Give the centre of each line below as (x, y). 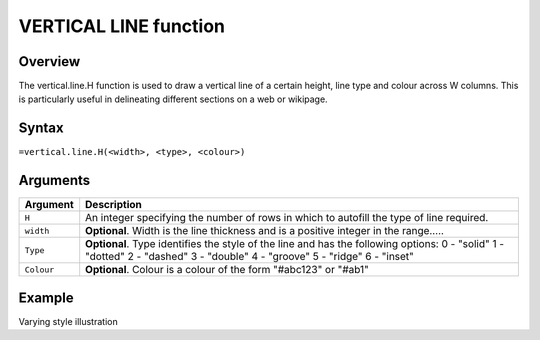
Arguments (54, 180)
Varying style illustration (68, 321)
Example (46, 297)
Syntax (41, 128)
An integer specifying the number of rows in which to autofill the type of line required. (287, 218)
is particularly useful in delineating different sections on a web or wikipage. (173, 99)
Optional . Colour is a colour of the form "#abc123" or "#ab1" (227, 270)
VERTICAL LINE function (121, 26)
